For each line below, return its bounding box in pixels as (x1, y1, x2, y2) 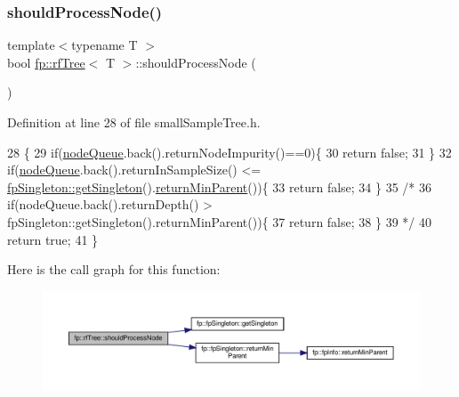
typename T (71, 36, 138, 54)
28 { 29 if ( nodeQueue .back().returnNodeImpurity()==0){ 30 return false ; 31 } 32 (7, 142, 452, 161)
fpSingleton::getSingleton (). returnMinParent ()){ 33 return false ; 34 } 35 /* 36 (7, 177, 432, 196)
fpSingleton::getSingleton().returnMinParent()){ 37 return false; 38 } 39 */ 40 (7, 212, 431, 231)
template (7, 36, 55, 54)
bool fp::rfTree (7, 53, 85, 71)
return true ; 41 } (7, 230, 99, 248)
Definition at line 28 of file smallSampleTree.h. (7, 113, 261, 131)
